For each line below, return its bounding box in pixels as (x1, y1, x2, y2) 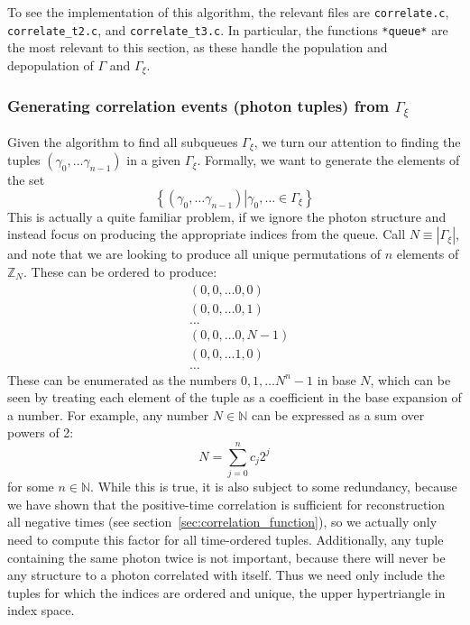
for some (7, 477, 54, 496)
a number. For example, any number (7, 405, 209, 424)
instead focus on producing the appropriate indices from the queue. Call (7, 225, 406, 244)
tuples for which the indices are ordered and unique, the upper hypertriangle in (7, 583, 446, 602)
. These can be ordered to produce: (23, 262, 217, 280)
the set (7, 170, 45, 189)
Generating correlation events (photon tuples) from (7, 95, 390, 117)
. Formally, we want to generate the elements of (197, 151, 460, 170)
